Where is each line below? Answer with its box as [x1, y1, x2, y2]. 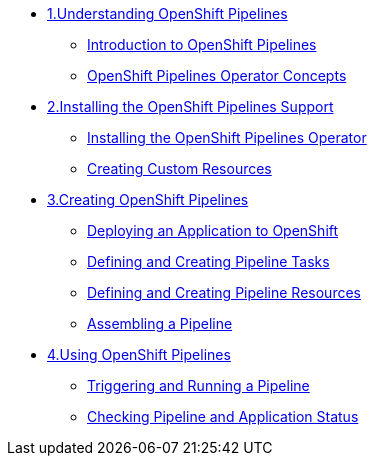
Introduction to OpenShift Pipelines [87, 36, 317, 53]
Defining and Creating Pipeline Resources [87, 284, 361, 301]
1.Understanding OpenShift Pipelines [47, 5, 288, 22]
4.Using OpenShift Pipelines [47, 346, 231, 363]
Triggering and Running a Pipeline [87, 377, 310, 394]
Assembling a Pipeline [87, 315, 233, 332]
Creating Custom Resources [87, 160, 272, 177]
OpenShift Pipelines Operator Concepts [87, 67, 347, 84]
